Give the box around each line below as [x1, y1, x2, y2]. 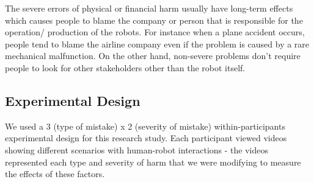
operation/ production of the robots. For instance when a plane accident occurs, [5, 26, 305, 38]
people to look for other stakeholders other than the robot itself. [5, 61, 246, 74]
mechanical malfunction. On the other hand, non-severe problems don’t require [5, 49, 301, 62]
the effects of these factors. [5, 167, 105, 180]
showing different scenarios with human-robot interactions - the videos [5, 143, 269, 156]
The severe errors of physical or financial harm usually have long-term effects [5, 2, 293, 14]
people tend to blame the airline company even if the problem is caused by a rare [5, 37, 310, 50]
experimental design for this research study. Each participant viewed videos [5, 131, 287, 144]
